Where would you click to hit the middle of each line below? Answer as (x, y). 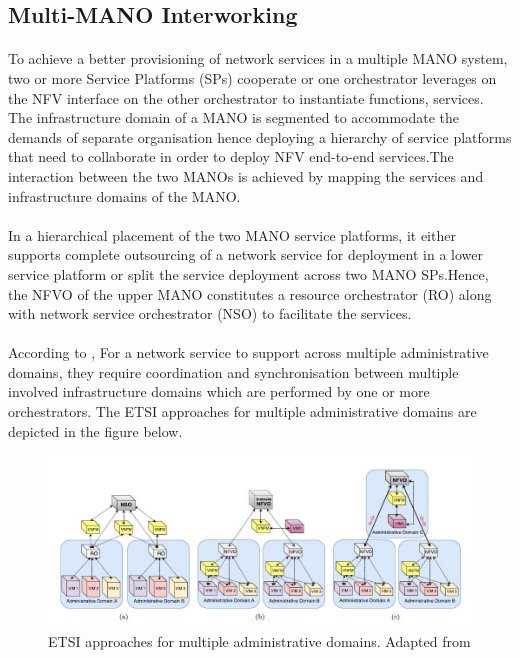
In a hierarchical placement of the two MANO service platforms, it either (232, 234)
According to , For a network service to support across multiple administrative (248, 352)
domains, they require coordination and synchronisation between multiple (233, 371)
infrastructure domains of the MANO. (124, 195)
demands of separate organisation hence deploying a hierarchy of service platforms (260, 136)
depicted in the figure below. (95, 430)
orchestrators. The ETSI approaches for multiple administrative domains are (242, 411)
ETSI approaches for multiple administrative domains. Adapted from (259, 640)
